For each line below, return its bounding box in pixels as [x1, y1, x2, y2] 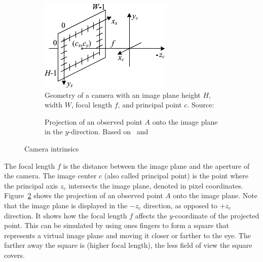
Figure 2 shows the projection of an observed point [4, 190, 163, 201]
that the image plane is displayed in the [4, 200, 128, 210]
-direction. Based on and [68, 126, 148, 137]
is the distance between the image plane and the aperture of [63, 160, 250, 171]
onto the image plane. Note [173, 190, 257, 201]
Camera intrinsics [24, 143, 79, 154]
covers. [4, 249, 25, 260]
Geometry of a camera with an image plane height [45, 89, 201, 100]
